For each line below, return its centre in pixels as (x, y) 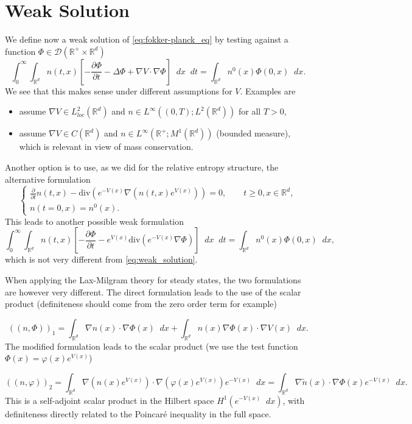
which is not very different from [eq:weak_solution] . (101, 259)
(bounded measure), (253, 133)
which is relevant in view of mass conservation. (106, 147)
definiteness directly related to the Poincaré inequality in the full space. (138, 413)
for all (250, 111)
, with (294, 400)
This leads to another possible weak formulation (94, 221)
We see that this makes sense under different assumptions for (119, 90)
